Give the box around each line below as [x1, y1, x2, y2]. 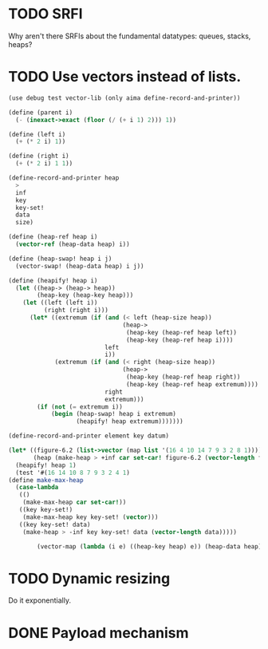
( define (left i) [8, 130, 66, 138]
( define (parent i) [8, 109, 73, 117]
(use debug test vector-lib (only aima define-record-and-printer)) [8, 93, 241, 102]
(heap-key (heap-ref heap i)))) [126, 336, 234, 344]
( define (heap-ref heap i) [8, 233, 98, 241]
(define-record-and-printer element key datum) [8, 432, 170, 440]
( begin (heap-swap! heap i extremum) [50, 410, 177, 418]
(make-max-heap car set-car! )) [22, 498, 127, 507]
